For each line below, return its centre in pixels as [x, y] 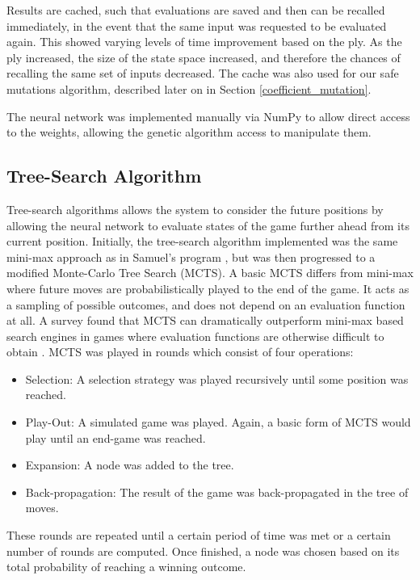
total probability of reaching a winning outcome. [126, 567]
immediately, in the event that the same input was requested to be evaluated [197, 25]
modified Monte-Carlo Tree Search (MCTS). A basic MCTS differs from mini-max [210, 273]
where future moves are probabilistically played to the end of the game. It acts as [208, 288]
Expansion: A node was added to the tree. [130, 465]
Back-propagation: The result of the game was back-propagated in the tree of [217, 492]
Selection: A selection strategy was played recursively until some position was [217, 378]
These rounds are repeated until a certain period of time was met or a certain [199, 535]
